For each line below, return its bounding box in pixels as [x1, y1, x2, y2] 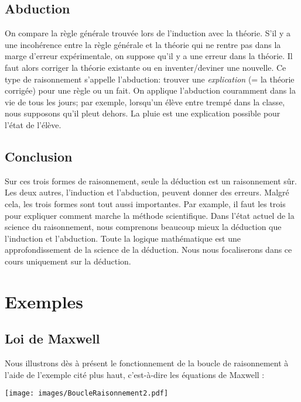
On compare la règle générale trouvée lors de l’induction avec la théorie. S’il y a [5, 27, 290, 39]
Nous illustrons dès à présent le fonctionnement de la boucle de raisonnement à [5, 357, 289, 369]
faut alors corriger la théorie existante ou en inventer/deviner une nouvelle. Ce [5, 61, 286, 73]
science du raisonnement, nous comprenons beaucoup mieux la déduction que [5, 221, 282, 233]
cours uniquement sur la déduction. [5, 255, 131, 267]
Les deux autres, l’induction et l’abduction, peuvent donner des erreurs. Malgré [5, 186, 289, 198]
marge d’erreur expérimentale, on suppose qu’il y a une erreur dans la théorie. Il [5, 50, 293, 62]
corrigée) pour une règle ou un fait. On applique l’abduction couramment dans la [5, 84, 296, 97]
